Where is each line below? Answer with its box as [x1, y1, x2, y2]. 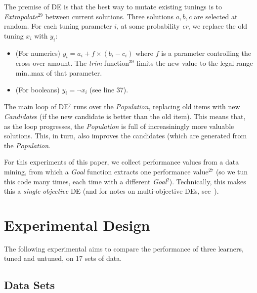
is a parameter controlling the [161, 47, 251, 58]
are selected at [194, 11, 238, 21]
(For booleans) [15, 84, 60, 94]
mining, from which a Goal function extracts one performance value [4, 166, 209, 176]
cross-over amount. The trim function [15, 58, 129, 68]
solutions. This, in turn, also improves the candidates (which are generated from [4, 130, 247, 141]
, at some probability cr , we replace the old [117, 21, 248, 31]
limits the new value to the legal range [136, 58, 253, 68]
